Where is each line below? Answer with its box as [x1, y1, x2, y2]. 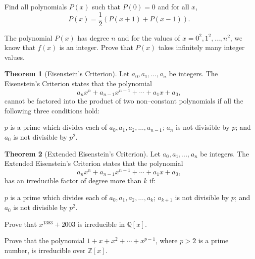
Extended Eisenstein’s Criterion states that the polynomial [4, 158, 183, 168]
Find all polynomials [4, 1, 67, 11]
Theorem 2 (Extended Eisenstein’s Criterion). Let [4, 148, 160, 158]
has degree [77, 32, 109, 43]
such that [92, 1, 120, 11]
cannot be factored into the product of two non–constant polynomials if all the [4, 96, 244, 106]
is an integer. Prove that [59, 42, 133, 52]
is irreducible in [78, 218, 125, 229]
